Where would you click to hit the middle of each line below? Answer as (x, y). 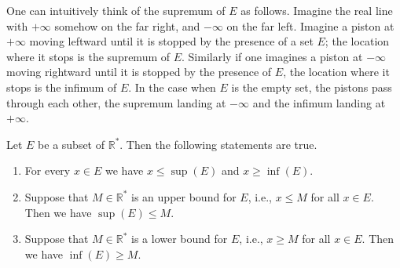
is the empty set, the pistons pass (312, 87)
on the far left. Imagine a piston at (310, 25)
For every (48, 170)
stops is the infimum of (62, 87)
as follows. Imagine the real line (317, 10)
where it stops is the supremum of (88, 56)
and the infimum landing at (319, 102)
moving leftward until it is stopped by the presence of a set (171, 41)
